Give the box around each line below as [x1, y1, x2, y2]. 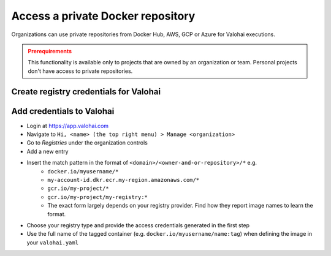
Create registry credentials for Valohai [11, 86, 161, 97]
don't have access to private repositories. [28, 67, 133, 75]
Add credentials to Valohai [11, 106, 115, 116]
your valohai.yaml [26, 239, 79, 246]
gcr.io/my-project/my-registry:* [47, 194, 148, 200]
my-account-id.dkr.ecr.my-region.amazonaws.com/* [47, 176, 200, 183]
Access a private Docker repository [11, 9, 196, 23]
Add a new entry [26, 148, 69, 155]
